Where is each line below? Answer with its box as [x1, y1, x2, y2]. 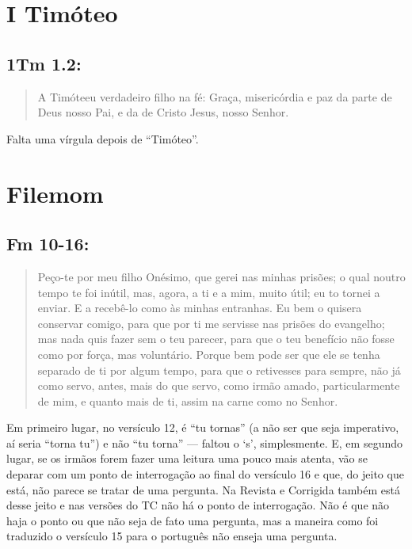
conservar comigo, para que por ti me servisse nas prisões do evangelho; [37, 315, 385, 331]
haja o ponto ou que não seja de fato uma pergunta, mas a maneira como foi [6, 512, 379, 528]
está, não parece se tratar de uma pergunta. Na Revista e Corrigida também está [6, 481, 400, 498]
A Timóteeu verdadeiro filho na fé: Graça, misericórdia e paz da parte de [37, 88, 392, 105]
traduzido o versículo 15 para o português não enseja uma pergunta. [6, 528, 338, 544]
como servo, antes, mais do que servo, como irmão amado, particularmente [37, 377, 400, 394]
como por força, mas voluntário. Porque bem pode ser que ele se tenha [37, 345, 380, 362]
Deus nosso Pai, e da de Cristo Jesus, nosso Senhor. [37, 104, 289, 120]
